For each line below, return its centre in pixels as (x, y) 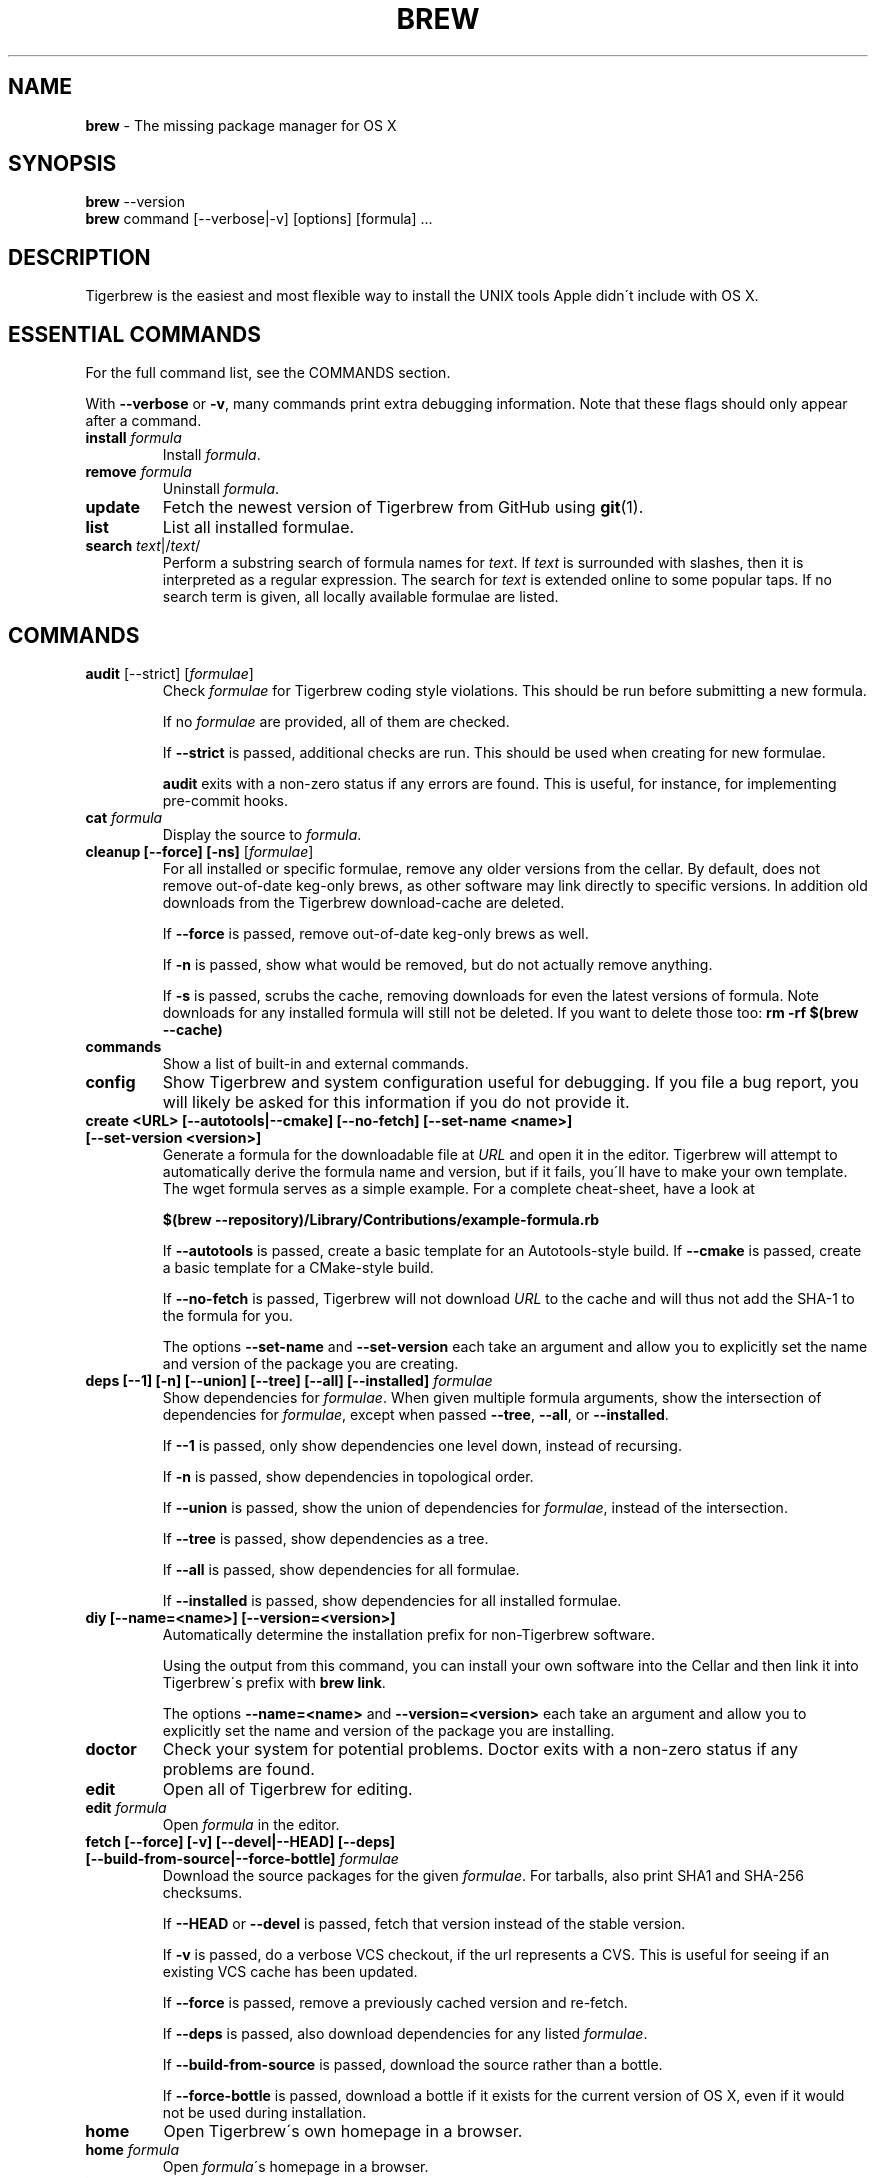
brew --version (135, 202)
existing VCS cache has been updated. (290, 1971)
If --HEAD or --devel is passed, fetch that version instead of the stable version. (424, 1923)
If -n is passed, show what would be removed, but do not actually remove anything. (437, 964)
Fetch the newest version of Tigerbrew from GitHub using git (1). (403, 507)
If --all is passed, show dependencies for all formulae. (341, 1569)
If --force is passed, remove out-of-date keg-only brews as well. (375, 933)
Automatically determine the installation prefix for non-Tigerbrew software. (408, 1634)
